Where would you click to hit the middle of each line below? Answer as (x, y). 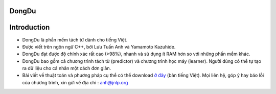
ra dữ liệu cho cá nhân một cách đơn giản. (67, 68)
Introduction (30, 27)
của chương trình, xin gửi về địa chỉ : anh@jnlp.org (75, 82)
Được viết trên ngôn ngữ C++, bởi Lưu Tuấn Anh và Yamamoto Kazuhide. (99, 46)
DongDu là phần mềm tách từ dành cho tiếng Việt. (75, 40)
